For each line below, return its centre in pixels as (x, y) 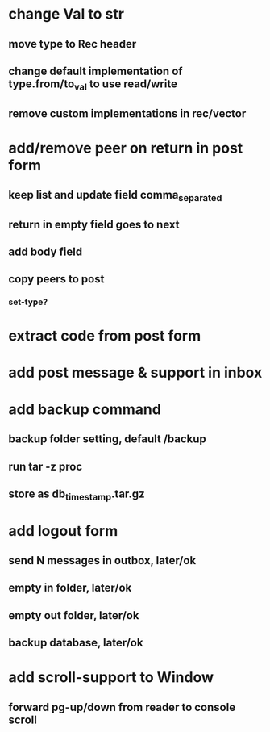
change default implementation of (96, 71)
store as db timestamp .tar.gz (77, 495)
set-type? (28, 302)
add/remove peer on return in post (126, 148)
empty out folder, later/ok (74, 615)
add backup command (85, 409)
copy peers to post (56, 279)
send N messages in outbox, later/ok (102, 561)
